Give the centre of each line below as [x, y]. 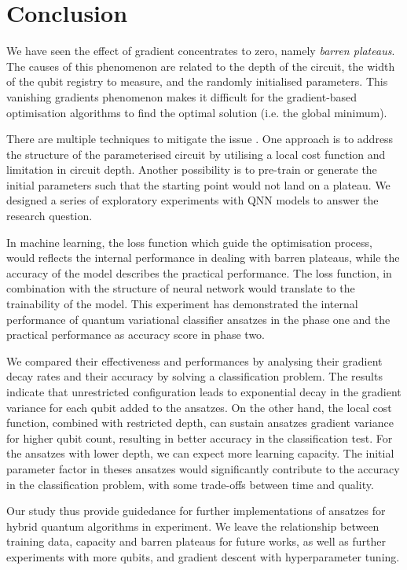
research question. [49, 216]
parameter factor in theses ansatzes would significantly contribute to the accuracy [203, 468]
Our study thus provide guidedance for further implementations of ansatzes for [196, 511]
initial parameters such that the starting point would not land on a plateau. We [198, 184]
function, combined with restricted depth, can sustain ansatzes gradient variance [200, 423]
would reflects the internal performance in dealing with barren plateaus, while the [203, 257]
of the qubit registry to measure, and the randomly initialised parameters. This [197, 81]
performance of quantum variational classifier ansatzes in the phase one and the [198, 319]
